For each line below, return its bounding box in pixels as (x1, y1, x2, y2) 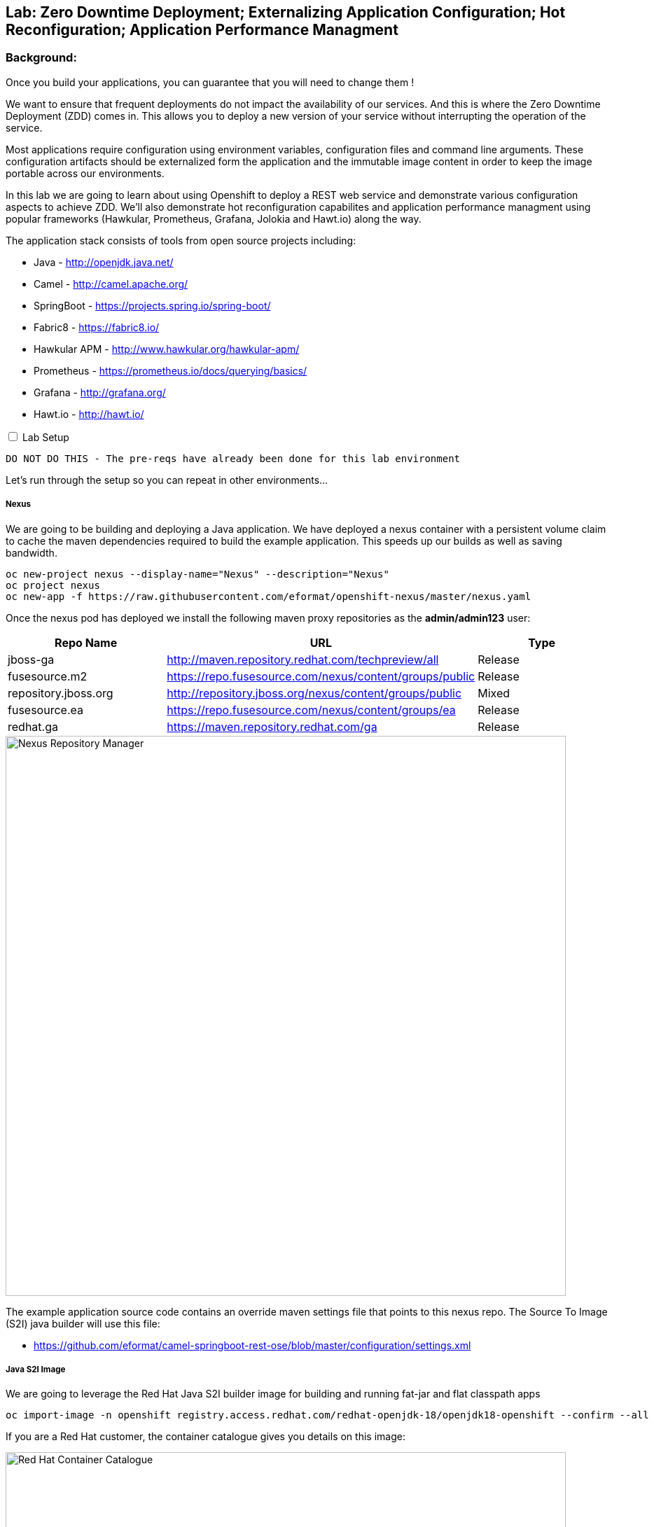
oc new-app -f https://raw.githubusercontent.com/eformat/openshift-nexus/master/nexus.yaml (6, 590, 531, 602)
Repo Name (55, 635, 118, 650)
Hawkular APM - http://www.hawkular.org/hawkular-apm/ (34, 342, 300, 355)
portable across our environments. (6, 167, 165, 179)
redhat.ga (8, 719, 58, 734)
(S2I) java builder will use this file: (6, 1317, 160, 1330)
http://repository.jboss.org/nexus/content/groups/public (167, 685, 462, 700)
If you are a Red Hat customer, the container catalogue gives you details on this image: (6, 1430, 405, 1443)
